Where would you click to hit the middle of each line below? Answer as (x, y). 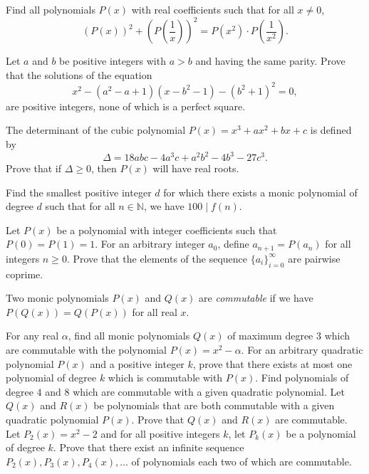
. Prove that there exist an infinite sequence (149, 447)
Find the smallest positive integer (79, 192)
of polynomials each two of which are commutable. (241, 461)
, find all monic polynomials (129, 336)
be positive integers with (113, 61)
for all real (155, 311)
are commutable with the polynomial (86, 350)
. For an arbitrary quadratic (302, 350)
